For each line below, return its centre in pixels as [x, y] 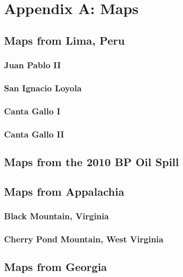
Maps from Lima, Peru [64, 40]
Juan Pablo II [32, 65]
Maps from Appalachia [64, 191]
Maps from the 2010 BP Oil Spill [91, 161]
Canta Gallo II [34, 134]
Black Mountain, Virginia [56, 216]
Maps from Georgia [55, 267]
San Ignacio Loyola [43, 88]
